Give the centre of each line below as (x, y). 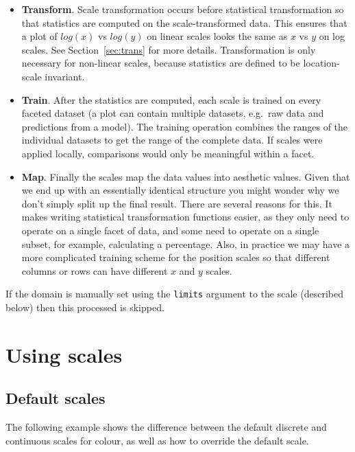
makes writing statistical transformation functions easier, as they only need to (185, 217)
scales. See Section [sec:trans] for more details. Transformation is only (169, 49)
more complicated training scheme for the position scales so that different (176, 257)
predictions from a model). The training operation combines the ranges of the (185, 126)
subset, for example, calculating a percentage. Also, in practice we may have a (186, 244)
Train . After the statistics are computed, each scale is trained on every (171, 99)
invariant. (65, 76)
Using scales (64, 354)
